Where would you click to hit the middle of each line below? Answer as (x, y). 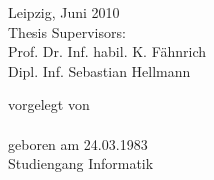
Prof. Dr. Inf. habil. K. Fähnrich (107, 51)
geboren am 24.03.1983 (78, 143)
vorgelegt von (49, 104)
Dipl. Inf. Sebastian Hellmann (99, 70)
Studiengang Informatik (81, 163)
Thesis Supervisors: (67, 31)
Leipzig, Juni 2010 (64, 12)
